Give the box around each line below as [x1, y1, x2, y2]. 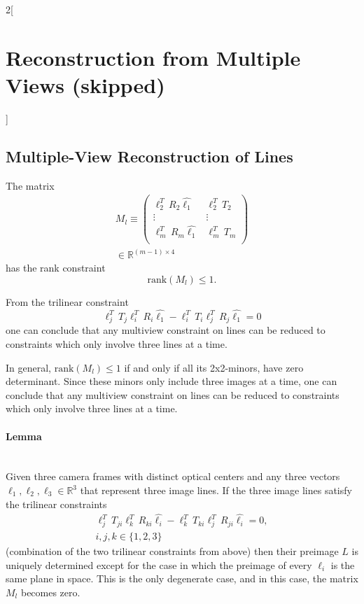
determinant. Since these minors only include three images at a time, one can [6, 374, 337, 388]
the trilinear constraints [6, 496, 107, 511]
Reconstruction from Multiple [6, 43, 301, 71]
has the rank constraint [6, 260, 106, 275]
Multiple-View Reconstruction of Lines [6, 145, 293, 167]
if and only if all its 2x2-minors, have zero [124, 360, 304, 374]
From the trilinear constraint [6, 294, 129, 309]
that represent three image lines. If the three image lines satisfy [80, 483, 352, 498]
